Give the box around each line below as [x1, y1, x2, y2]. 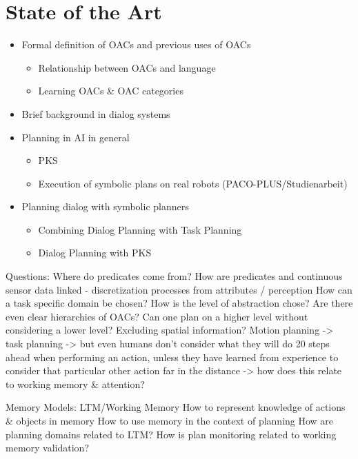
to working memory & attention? [6, 376, 145, 391]
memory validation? [6, 440, 89, 455]
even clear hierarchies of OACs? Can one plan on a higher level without [6, 309, 308, 323]
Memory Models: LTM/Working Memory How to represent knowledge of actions [6, 400, 346, 414]
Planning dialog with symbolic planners [21, 199, 189, 214]
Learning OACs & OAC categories [38, 83, 183, 98]
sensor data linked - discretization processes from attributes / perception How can [6, 282, 352, 296]
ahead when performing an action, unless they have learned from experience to [6, 349, 339, 364]
